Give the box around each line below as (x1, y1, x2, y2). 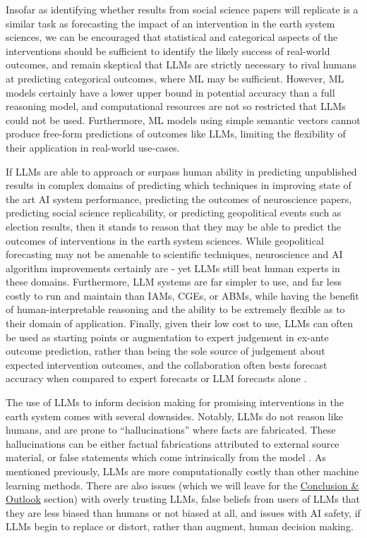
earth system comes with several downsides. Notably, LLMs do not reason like (6, 408, 343, 423)
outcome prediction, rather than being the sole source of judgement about (6, 343, 325, 358)
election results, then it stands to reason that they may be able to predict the (6, 219, 341, 233)
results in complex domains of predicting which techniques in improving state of (6, 178, 351, 192)
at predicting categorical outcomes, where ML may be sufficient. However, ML (6, 71, 344, 85)
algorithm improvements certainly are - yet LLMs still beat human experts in (6, 260, 340, 275)
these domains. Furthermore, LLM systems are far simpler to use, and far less (6, 274, 342, 289)
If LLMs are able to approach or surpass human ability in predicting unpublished (6, 164, 357, 178)
